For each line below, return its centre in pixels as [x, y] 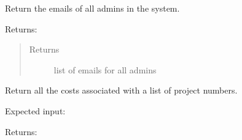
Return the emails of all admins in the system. [92, 8]
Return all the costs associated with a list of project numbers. [121, 90]
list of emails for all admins [105, 69]
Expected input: [35, 110]
